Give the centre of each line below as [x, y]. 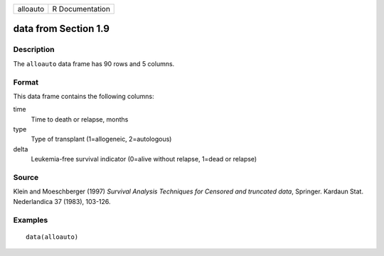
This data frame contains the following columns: [84, 96]
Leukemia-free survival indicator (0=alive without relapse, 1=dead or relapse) [144, 159]
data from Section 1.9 [62, 29]
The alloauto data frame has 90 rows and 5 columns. [94, 63]
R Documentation [81, 9]
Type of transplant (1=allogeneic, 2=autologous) [101, 139]
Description [34, 50]
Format [26, 82]
